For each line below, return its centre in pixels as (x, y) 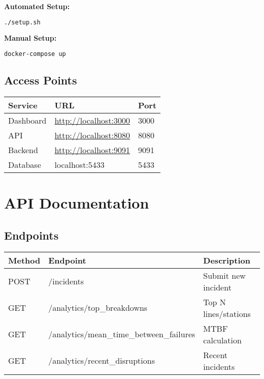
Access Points (41, 80)
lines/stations (227, 313)
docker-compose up (35, 54)
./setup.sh (22, 22)
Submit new (224, 275)
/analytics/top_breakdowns (98, 308)
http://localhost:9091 (92, 150)
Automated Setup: (37, 6)
